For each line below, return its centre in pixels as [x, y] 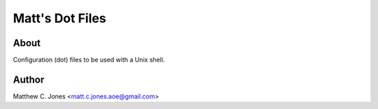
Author [29, 79]
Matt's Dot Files [59, 18]
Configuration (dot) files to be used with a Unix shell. [89, 60]
